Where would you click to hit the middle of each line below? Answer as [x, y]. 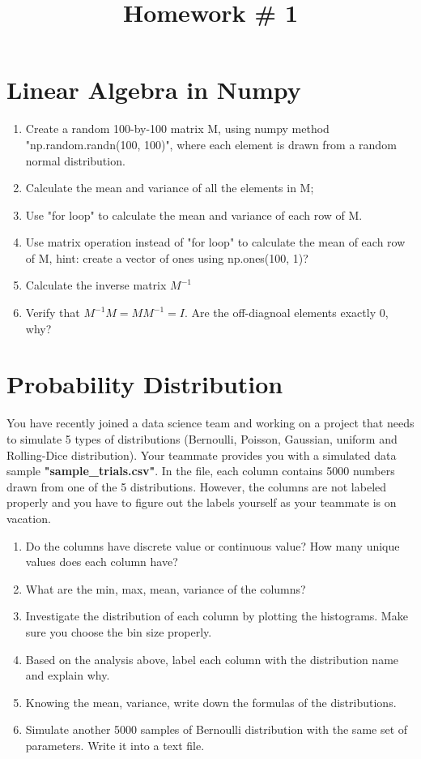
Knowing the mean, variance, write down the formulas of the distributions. [211, 702]
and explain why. [68, 675]
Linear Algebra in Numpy [154, 90]
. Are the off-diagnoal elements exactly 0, [286, 313]
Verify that [53, 313]
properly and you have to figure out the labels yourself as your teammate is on [202, 502]
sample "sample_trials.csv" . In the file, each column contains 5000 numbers [201, 471]
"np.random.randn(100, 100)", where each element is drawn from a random [211, 144]
